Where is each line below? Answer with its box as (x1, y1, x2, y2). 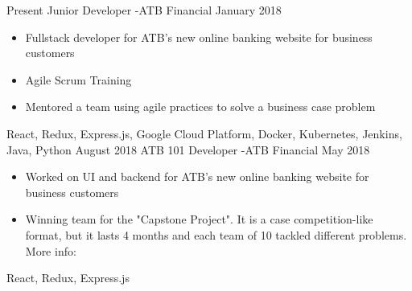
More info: (25, 242, 76, 259)
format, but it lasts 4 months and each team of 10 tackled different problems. (25, 226, 407, 243)
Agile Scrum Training (25, 71, 132, 88)
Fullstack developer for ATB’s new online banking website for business (25, 28, 373, 45)
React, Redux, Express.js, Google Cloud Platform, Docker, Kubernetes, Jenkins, (6, 125, 402, 141)
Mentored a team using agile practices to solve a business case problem (25, 98, 376, 115)
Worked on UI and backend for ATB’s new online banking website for (25, 168, 369, 185)
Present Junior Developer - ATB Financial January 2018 (6, 2, 282, 18)
